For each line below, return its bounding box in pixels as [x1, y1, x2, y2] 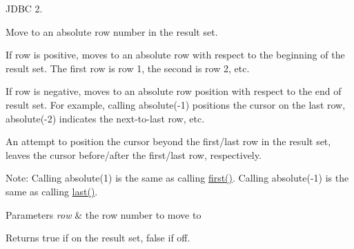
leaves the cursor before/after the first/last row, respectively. [6, 147, 262, 162]
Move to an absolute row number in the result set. [6, 24, 218, 39]
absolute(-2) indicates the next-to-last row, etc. [6, 111, 205, 125]
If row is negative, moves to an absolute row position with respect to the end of [6, 84, 342, 98]
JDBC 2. [6, 1, 43, 15]
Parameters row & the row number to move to [6, 207, 201, 221]
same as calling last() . [6, 184, 98, 198]
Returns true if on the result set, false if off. [6, 230, 190, 245]
